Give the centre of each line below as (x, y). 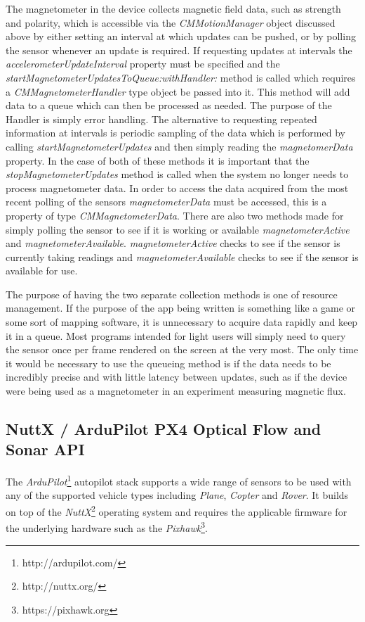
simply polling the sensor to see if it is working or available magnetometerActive (178, 229)
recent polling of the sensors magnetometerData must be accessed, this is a (166, 202)
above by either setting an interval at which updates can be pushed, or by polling (181, 36)
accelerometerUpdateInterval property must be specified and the (143, 64)
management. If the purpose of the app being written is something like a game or (181, 308)
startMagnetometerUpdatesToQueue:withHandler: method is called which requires (181, 77)
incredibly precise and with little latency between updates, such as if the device (177, 377)
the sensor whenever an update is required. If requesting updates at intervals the (179, 50)
